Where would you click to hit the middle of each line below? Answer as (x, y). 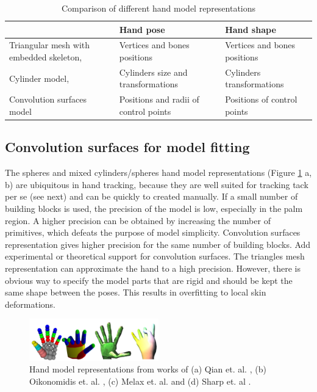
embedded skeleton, (46, 57)
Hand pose (142, 29)
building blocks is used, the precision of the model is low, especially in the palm (154, 208)
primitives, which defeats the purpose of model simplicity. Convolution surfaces (153, 232)
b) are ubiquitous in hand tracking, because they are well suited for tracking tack (157, 184)
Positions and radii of (159, 99)
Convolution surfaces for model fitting (127, 147)
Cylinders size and (153, 72)
